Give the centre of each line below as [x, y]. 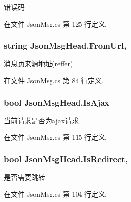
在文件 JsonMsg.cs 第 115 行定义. [56, 137]
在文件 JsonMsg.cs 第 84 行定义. [54, 80]
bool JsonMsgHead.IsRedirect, [66, 159]
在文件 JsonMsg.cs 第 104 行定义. [56, 193]
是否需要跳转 [25, 177]
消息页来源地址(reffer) [39, 64]
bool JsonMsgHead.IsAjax [57, 102]
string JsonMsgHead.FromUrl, [65, 45]
